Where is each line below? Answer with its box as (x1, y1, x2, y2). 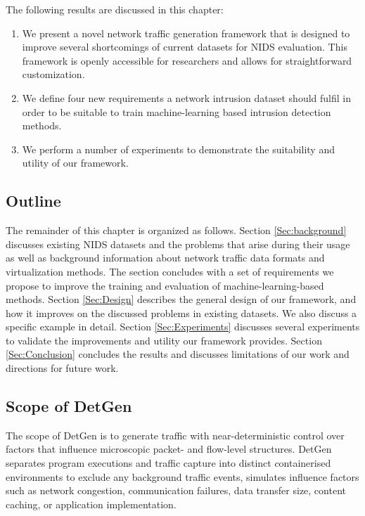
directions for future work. (6, 361, 119, 375)
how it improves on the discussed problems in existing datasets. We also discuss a (6, 305, 357, 320)
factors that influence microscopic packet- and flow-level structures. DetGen (6, 441, 332, 456)
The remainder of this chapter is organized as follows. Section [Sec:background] (6, 223, 347, 238)
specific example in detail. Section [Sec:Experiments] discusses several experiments (6, 319, 360, 334)
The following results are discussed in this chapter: (6, 2, 224, 16)
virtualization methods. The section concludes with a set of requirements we (6, 264, 334, 278)
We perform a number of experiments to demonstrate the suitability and (22, 141, 335, 156)
